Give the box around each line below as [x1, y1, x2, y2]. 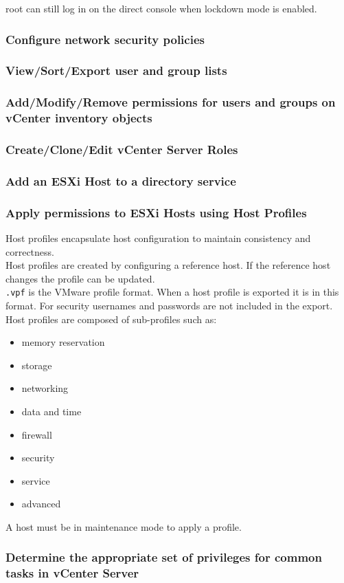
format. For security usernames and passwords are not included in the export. [5, 298, 333, 312]
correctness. [5, 244, 54, 258]
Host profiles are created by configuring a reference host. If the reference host [5, 258, 331, 272]
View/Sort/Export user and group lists [5, 62, 227, 79]
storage [21, 357, 52, 372]
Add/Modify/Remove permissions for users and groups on [5, 93, 336, 111]
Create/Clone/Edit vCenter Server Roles [5, 140, 238, 157]
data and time [21, 404, 82, 418]
